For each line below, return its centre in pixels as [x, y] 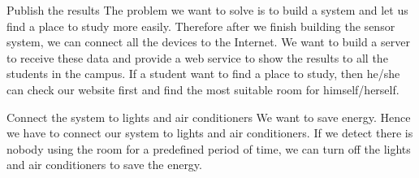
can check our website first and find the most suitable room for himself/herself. [203, 89]
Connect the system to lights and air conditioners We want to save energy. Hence [209, 117]
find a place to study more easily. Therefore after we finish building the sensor [201, 26]
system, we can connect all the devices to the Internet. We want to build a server [208, 42]
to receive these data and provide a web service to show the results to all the [197, 57]
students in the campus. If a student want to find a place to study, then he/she [203, 74]
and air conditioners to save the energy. [104, 165]
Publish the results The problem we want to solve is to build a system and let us [207, 10]
